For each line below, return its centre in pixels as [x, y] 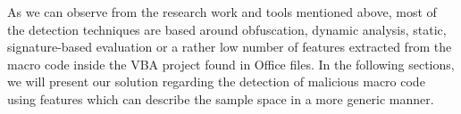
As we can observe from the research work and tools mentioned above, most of [222, 12]
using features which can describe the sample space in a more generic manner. [221, 98]
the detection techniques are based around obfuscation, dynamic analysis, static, [227, 29]
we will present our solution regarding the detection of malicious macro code [216, 81]
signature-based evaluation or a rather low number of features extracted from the [230, 47]
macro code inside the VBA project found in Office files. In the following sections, [231, 64]
